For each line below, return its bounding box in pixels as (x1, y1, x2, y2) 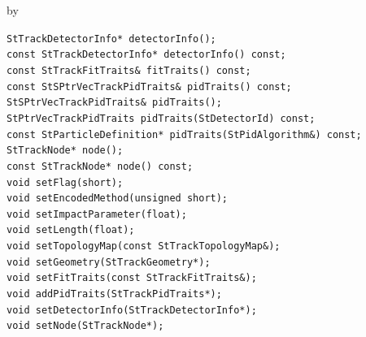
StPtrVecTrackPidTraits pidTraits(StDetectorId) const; (7, 112, 316, 124)
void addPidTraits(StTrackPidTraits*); (7, 288, 222, 300)
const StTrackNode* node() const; (7, 160, 194, 172)
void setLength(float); (7, 224, 135, 236)
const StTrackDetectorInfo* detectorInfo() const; (7, 49, 286, 61)
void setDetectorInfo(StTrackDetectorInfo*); (7, 304, 257, 316)
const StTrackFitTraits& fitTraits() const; (7, 64, 251, 76)
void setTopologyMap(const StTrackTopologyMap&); (7, 240, 281, 253)
